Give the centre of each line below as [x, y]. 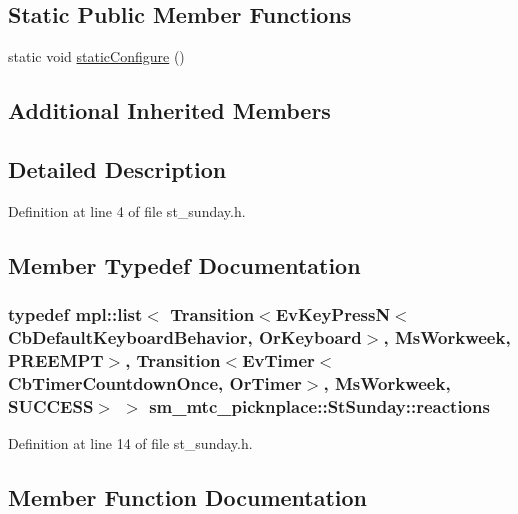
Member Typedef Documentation [184, 264]
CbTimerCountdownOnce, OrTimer [155, 382]
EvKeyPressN [333, 314]
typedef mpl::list [75, 314]
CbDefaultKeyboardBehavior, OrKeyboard [185, 337]
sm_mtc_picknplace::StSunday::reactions [319, 405]
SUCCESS [51, 405]
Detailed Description [117, 168]
